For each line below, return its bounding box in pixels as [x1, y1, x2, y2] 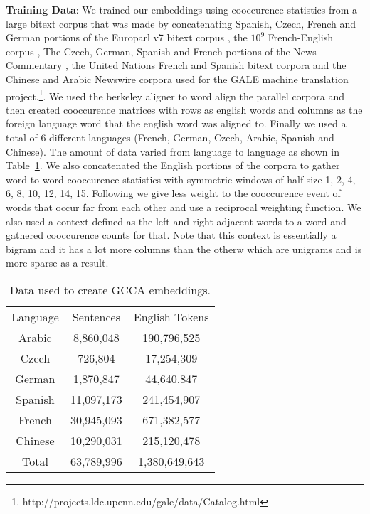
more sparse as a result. [6, 255, 109, 270]
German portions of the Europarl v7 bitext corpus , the [6, 30, 248, 45]
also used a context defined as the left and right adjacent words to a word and [6, 213, 347, 228]
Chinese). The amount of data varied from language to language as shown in [6, 144, 339, 159]
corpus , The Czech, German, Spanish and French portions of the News [6, 43, 317, 58]
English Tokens [133, 308, 209, 325]
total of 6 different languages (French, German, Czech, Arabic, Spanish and [6, 130, 334, 144]
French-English [268, 30, 333, 45]
